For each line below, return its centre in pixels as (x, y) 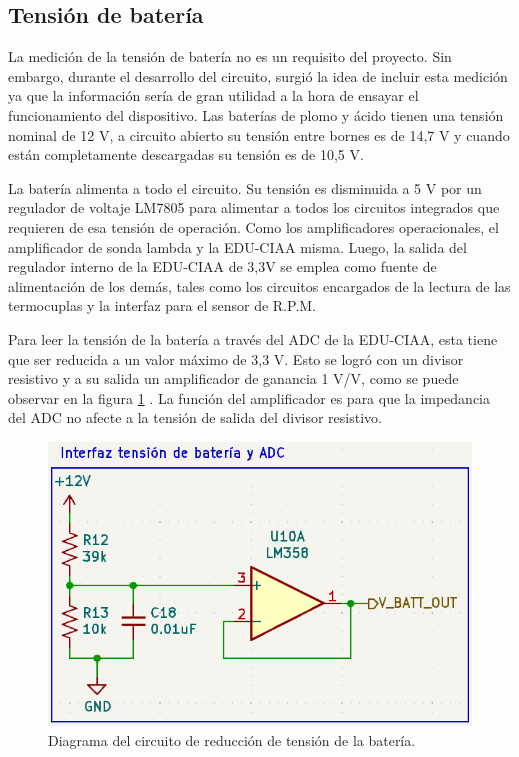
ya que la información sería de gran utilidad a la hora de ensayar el (213, 95)
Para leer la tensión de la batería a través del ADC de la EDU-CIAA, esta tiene (253, 338)
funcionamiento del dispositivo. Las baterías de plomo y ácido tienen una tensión (256, 114)
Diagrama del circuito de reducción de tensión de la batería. (232, 740)
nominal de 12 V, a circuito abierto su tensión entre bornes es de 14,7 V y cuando (259, 134)
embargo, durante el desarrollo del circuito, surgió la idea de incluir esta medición (258, 75)
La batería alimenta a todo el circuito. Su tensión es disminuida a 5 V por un (245, 187)
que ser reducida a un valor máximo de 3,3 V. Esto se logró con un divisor (236, 358)
